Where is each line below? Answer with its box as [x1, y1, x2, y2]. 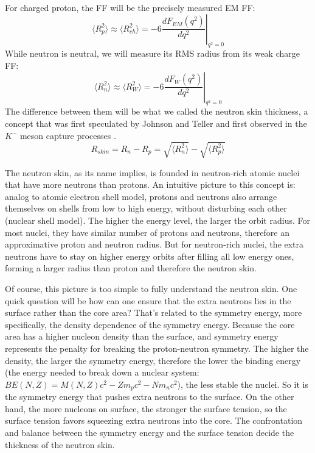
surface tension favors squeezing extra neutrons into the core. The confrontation [5, 414, 303, 427]
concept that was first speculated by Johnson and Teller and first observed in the [5, 116, 307, 129]
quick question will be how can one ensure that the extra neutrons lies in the [5, 294, 291, 307]
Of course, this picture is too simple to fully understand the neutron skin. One [5, 282, 297, 295]
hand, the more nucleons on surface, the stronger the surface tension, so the [5, 402, 287, 415]
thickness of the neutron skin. [5, 438, 115, 451]
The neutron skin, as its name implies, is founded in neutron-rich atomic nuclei [5, 166, 300, 179]
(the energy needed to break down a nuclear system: [5, 366, 199, 379]
